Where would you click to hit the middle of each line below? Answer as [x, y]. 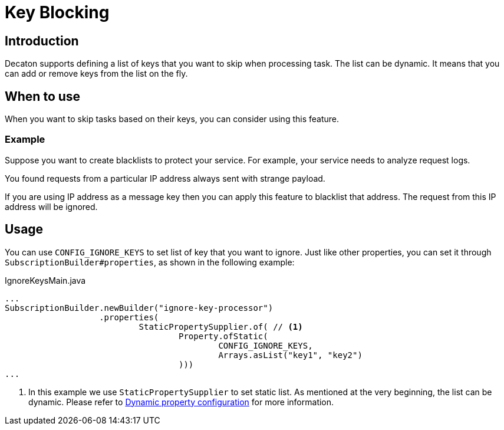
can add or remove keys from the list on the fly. [96, 74]
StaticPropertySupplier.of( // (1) [221, 326]
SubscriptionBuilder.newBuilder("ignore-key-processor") [139, 308]
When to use [43, 96]
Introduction [42, 41]
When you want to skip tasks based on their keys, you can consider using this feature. [172, 119]
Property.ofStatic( [223, 336]
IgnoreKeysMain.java [45, 280]
